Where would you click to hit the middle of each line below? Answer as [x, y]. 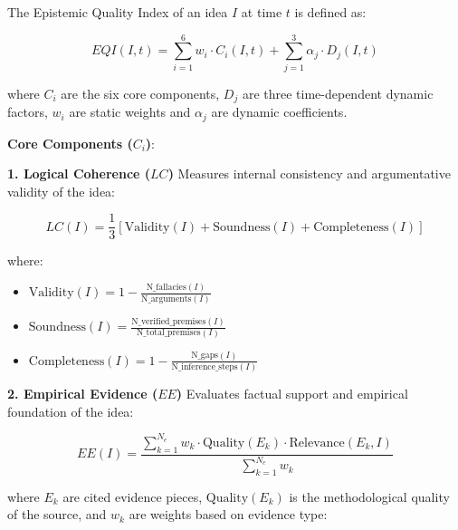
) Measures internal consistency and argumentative [309, 173]
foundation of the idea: [71, 411]
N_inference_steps [205, 367]
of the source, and [57, 514]
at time [262, 12]
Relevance [317, 443]
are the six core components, [140, 93]
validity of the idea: [62, 191]
